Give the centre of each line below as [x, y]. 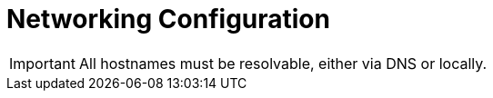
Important [42, 63]
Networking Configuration [168, 19]
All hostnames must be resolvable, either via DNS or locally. [283, 63]
